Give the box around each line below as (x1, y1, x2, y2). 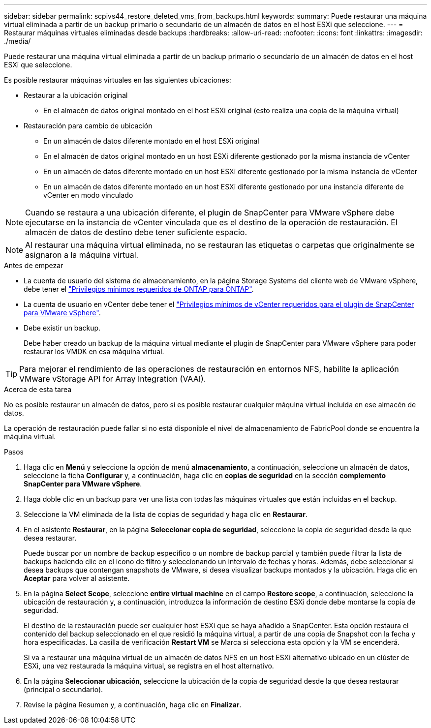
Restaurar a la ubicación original (24, 91, 128, 99)
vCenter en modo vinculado (43, 191, 133, 199)
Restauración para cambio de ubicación (24, 121, 153, 130)
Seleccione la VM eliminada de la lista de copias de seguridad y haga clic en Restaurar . (24, 510, 308, 518)
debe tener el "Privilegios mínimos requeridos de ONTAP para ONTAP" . (24, 285, 254, 293)
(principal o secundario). (24, 685, 103, 694)
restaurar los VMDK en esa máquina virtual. (24, 347, 164, 356)
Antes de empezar (4, 261, 63, 270)
